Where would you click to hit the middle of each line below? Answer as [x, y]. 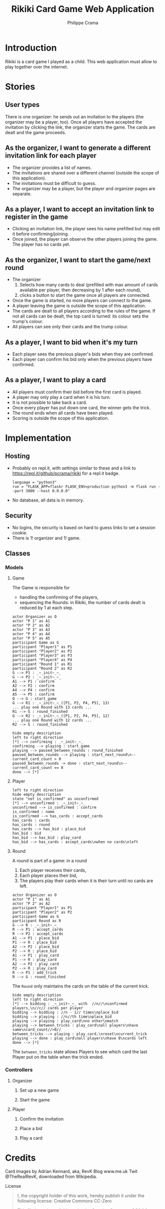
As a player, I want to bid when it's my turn [71, 342]
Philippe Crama [83, 23]
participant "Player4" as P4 [42, 660]
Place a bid [31, 1128]
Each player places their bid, [49, 876]
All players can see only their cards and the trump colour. [70, 327]
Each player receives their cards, [53, 870]
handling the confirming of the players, [59, 597]
